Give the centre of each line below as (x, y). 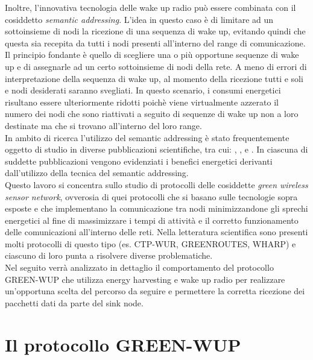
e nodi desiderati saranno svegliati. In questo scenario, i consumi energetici (143, 90)
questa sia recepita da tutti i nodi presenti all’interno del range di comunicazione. (155, 43)
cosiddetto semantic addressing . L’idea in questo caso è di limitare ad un (139, 19)
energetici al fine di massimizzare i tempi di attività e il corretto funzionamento (152, 220)
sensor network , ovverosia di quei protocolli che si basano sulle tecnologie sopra (151, 196)
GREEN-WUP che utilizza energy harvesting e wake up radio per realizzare (145, 279)
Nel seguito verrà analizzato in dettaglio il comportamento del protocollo (139, 267)
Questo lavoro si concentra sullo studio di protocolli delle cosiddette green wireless (156, 184)
